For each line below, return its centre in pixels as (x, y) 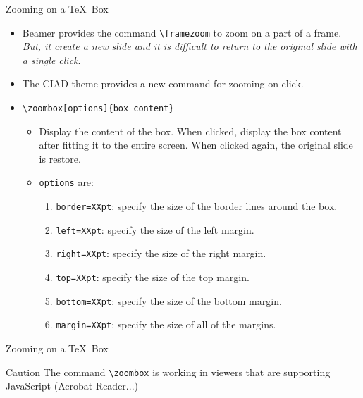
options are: (66, 182)
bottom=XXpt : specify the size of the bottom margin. (169, 300)
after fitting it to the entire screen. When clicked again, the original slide (196, 145)
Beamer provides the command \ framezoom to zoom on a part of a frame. (182, 32)
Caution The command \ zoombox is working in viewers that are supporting (168, 372)
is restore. (60, 158)
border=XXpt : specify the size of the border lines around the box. (197, 206)
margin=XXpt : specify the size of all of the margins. (166, 324)
